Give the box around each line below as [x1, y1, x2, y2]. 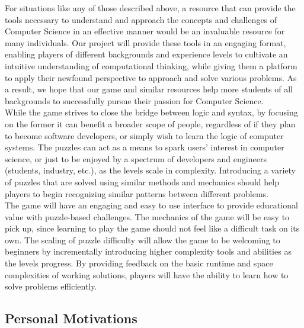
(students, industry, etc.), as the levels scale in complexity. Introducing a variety [5, 164, 296, 176]
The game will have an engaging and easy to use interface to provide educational [5, 199, 298, 211]
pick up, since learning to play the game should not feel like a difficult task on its [5, 222, 300, 234]
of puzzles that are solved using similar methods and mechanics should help [5, 175, 279, 188]
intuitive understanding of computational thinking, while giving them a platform [5, 59, 297, 72]
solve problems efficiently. [5, 280, 97, 292]
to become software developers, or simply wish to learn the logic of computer [5, 129, 284, 142]
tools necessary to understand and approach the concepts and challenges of [5, 13, 277, 25]
